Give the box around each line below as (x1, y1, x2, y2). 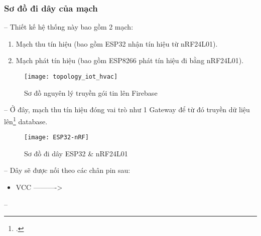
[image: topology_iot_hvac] (24, 73, 118, 80)
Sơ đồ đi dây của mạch (4, 2, 98, 14)
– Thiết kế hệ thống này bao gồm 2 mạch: (4, 22, 134, 32)
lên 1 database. (4, 114, 48, 126)
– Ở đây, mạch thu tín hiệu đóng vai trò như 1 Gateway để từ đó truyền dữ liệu (4, 104, 250, 115)
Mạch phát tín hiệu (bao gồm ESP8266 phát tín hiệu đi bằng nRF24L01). (16, 55, 244, 66)
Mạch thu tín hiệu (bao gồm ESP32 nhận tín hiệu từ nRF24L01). (16, 38, 218, 49)
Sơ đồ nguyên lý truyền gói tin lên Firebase (24, 87, 158, 98)
